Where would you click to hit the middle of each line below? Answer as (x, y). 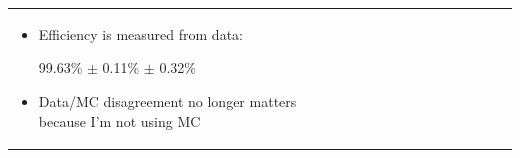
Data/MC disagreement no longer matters (167, 100)
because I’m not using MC (119, 120)
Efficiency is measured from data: (140, 33)
